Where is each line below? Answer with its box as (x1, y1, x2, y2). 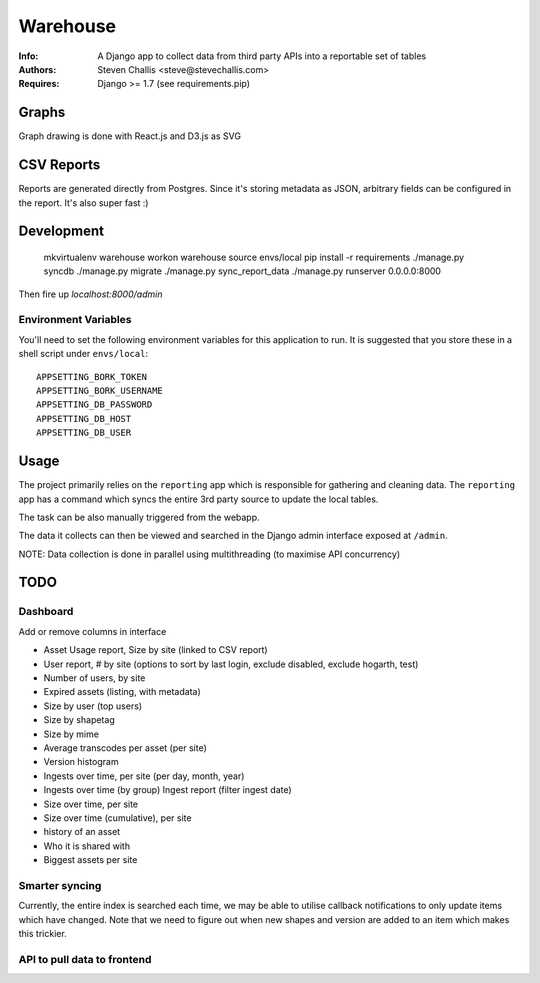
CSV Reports (18, 156, 101, 174)
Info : (18, 50, 39, 62)
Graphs (18, 104, 66, 121)
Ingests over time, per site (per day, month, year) (43, 770, 245, 782)
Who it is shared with (43, 840, 130, 852)
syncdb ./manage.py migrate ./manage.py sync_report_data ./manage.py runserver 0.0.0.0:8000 (43, 265, 442, 277)
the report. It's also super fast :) (18, 196, 149, 209)
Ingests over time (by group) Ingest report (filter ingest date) (43, 784, 292, 796)
